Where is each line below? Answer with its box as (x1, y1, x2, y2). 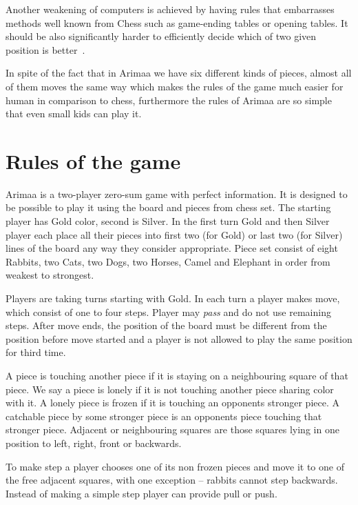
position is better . (6, 42, 85, 57)
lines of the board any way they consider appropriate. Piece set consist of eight (6, 241, 338, 255)
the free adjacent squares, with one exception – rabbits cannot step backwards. (6, 473, 338, 487)
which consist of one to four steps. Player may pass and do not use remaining (6, 304, 331, 319)
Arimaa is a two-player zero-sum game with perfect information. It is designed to (6, 186, 348, 201)
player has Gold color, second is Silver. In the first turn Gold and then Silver (6, 214, 330, 228)
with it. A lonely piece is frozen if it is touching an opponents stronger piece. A (6, 395, 339, 410)
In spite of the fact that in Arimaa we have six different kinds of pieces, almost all (6, 66, 352, 80)
